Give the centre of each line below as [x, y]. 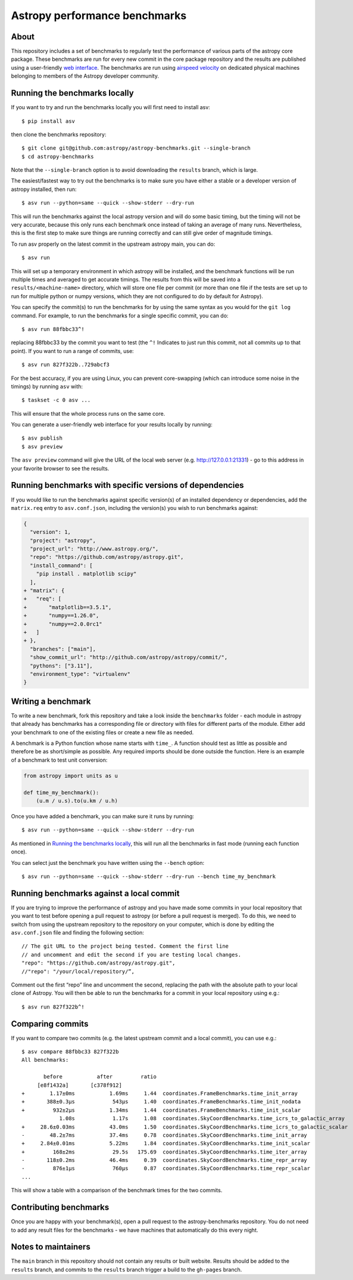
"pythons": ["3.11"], [62, 666]
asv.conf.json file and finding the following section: [77, 932]
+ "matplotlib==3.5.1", [68, 607]
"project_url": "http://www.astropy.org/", [94, 549]
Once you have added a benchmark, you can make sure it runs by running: [103, 816]
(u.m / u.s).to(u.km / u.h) [77, 800]
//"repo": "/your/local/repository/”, [78, 971]
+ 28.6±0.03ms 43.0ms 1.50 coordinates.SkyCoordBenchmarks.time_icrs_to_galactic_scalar [185, 1127]
